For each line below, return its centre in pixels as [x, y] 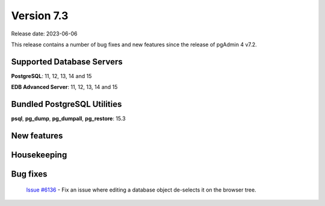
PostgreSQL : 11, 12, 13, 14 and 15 [51, 76]
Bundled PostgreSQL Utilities [67, 104]
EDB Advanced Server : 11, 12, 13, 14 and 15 [64, 87]
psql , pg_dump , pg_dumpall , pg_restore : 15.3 [68, 119]
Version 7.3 [40, 16]
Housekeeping [39, 155]
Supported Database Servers [67, 62]
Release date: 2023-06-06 [44, 34]
